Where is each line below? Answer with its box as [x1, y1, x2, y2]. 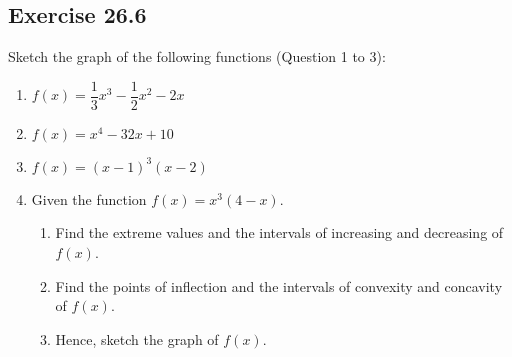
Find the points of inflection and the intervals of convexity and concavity [55, 275, 503, 296]
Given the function [31, 188, 147, 209]
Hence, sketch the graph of [55, 328, 219, 349]
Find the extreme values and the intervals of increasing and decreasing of [55, 222, 504, 243]
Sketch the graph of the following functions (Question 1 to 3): [8, 46, 386, 67]
